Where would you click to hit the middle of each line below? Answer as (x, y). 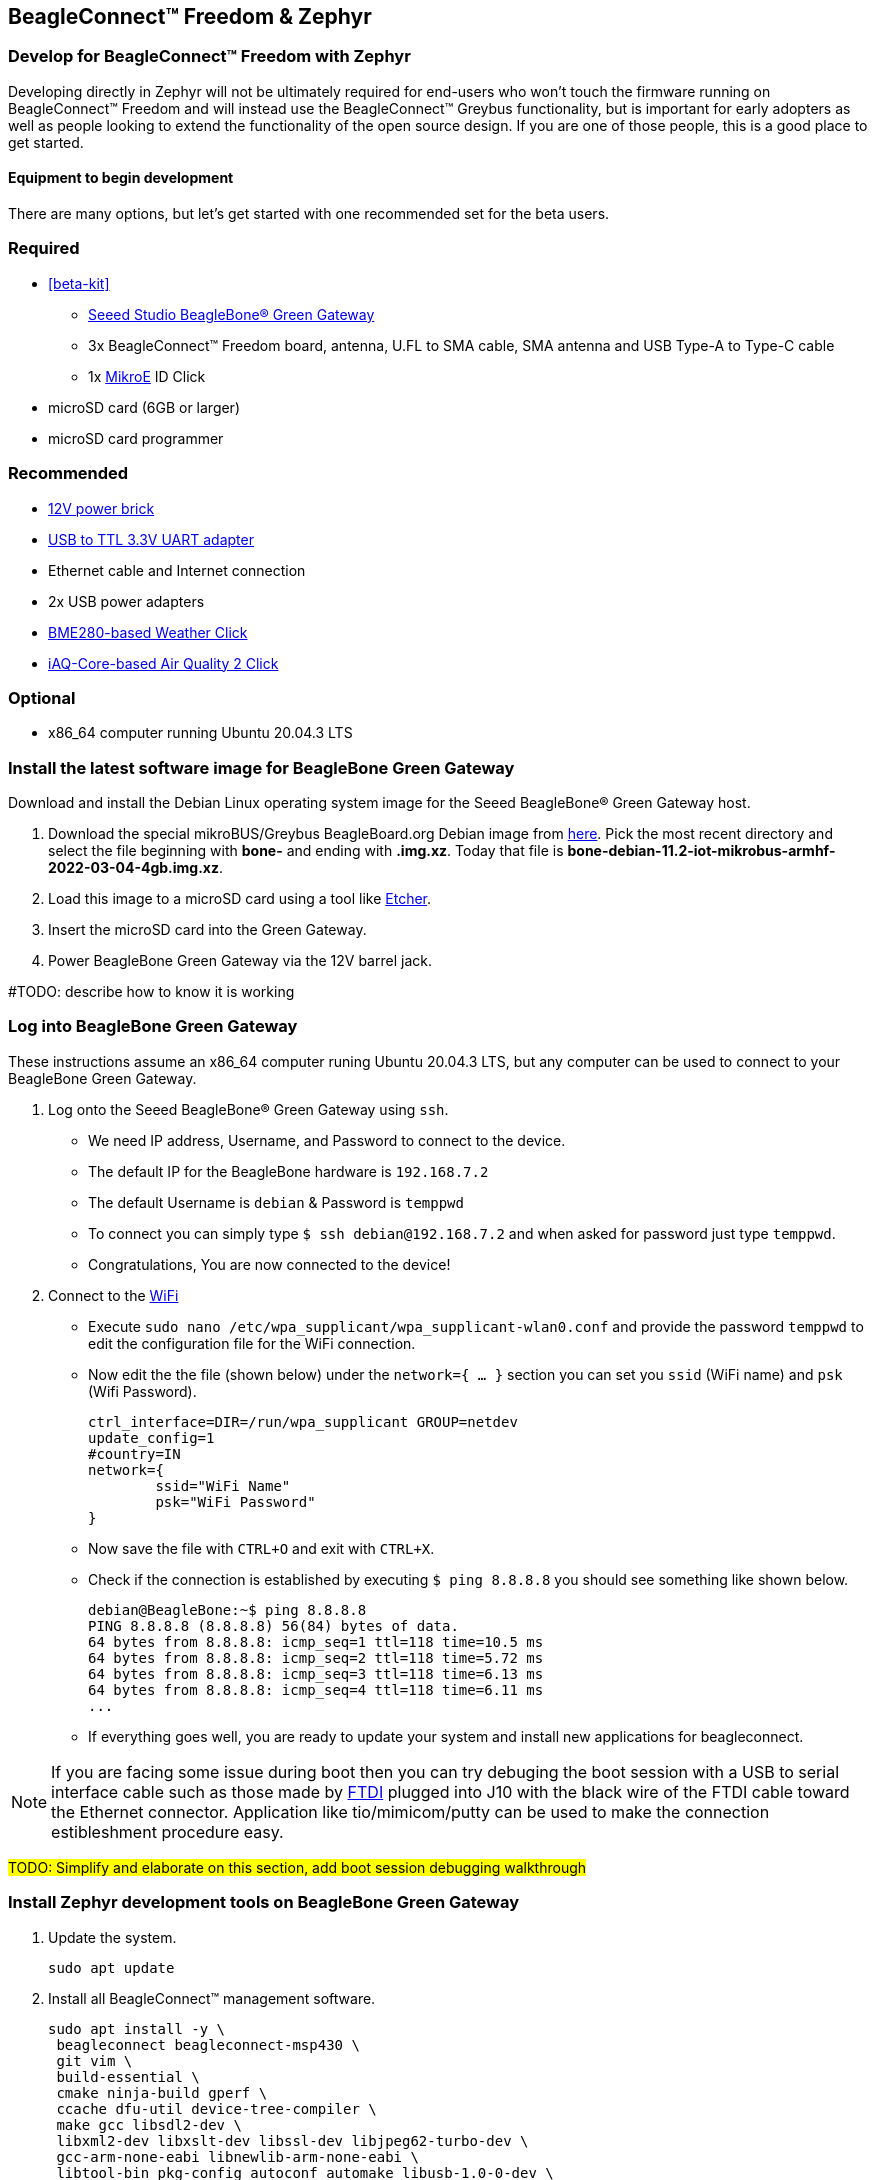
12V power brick (101, 508)
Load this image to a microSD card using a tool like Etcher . (240, 899)
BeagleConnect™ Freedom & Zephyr (190, 16)
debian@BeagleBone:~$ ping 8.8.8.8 (227, 1609)
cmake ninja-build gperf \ (162, 2092)
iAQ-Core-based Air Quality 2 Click (163, 663)
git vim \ (94, 2060)
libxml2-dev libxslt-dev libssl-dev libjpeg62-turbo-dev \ (292, 2140)
